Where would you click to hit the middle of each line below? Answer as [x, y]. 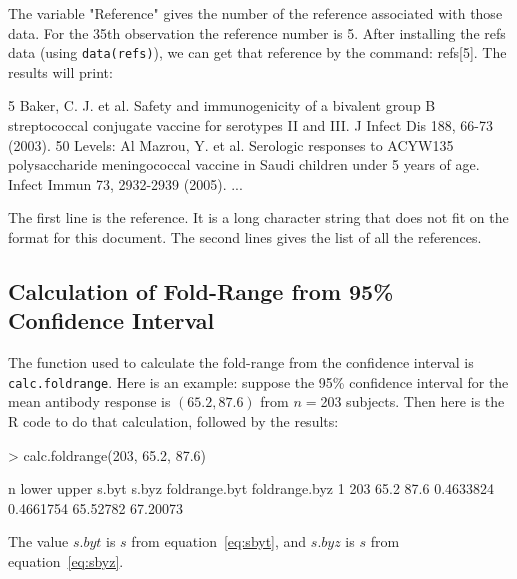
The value [38, 541]
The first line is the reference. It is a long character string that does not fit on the [258, 217]
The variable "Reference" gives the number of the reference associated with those [255, 13]
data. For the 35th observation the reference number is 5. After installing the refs [257, 32]
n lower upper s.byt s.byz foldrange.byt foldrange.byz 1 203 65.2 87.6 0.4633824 [251, 488]
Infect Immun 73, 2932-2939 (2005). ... [125, 183]
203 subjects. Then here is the [412, 401]
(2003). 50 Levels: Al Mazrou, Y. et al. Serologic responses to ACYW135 [231, 144]
